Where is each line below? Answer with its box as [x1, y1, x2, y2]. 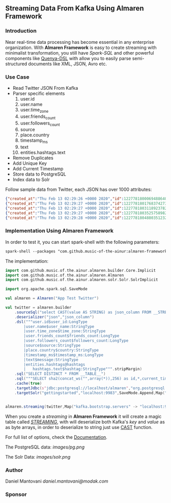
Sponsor [5, 491, 27, 498]
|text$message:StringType [23, 357, 79, 362]
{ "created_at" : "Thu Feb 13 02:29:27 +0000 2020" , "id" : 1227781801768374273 [5, 201, 167, 206]
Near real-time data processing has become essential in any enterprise [5, 39, 154, 45]
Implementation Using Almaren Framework [5, 227, 113, 234]
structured [5, 61, 27, 67]
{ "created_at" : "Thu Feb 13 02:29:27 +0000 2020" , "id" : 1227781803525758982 [5, 210, 167, 216]
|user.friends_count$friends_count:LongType [23, 334, 120, 339]
